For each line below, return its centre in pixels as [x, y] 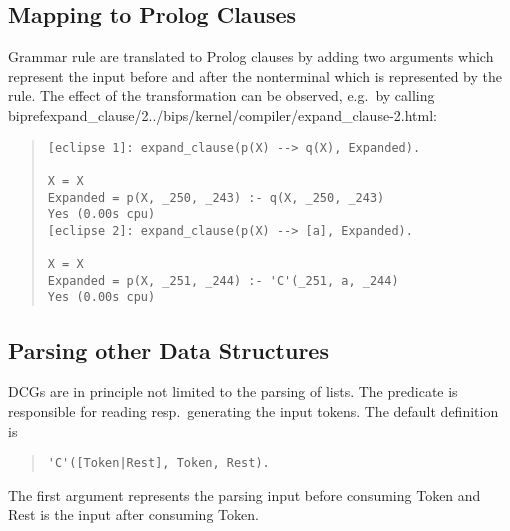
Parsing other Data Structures [168, 349]
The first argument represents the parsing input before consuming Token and [244, 494]
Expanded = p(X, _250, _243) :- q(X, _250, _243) [216, 197]
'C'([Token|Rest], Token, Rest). [158, 463]
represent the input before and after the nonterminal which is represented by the [255, 75]
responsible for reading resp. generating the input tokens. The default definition [253, 410]
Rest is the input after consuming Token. [133, 514]
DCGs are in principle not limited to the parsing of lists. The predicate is [233, 391]
